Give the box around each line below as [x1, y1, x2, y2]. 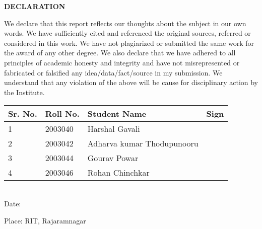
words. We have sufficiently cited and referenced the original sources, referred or [4, 28, 251, 38]
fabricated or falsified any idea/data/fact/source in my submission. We [4, 67, 223, 78]
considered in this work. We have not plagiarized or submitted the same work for [4, 37, 254, 48]
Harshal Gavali [87, 123, 140, 135]
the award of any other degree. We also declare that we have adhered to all [4, 47, 236, 58]
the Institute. [4, 87, 45, 97]
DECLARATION [4, 1, 65, 11]
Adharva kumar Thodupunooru [87, 137, 199, 149]
